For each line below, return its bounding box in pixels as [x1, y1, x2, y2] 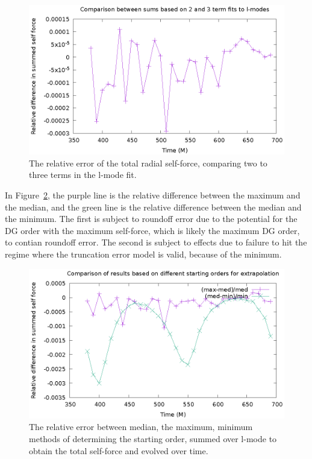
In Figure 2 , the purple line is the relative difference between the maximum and [5, 188, 301, 201]
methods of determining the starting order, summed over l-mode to [29, 432, 277, 445]
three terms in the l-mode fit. [29, 168, 137, 181]
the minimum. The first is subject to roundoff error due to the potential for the [5, 212, 298, 225]
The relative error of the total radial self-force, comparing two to [29, 156, 267, 169]
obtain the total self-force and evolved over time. [29, 444, 208, 457]
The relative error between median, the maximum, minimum [29, 420, 253, 433]
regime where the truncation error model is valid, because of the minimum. [5, 247, 282, 260]
